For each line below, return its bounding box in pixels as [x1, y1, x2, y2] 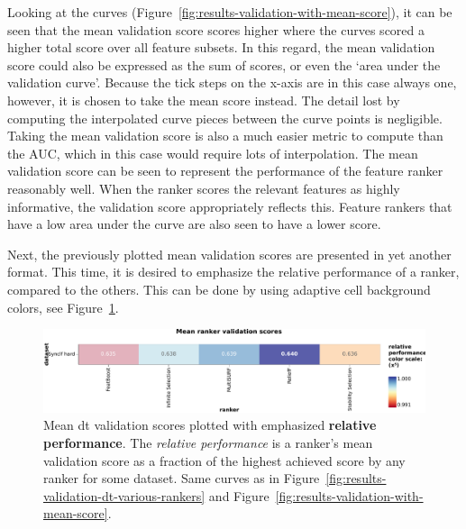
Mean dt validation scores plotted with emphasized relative [43, 415, 377, 434]
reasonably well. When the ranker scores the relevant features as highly [7, 178, 400, 197]
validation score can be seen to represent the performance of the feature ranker [7, 161, 443, 180]
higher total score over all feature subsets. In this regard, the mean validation [7, 38, 435, 57]
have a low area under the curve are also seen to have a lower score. [7, 214, 381, 233]
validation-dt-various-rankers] [43, 486, 206, 505]
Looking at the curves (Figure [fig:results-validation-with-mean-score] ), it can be [7, 3, 452, 21]
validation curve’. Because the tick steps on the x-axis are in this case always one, [7, 73, 457, 92]
